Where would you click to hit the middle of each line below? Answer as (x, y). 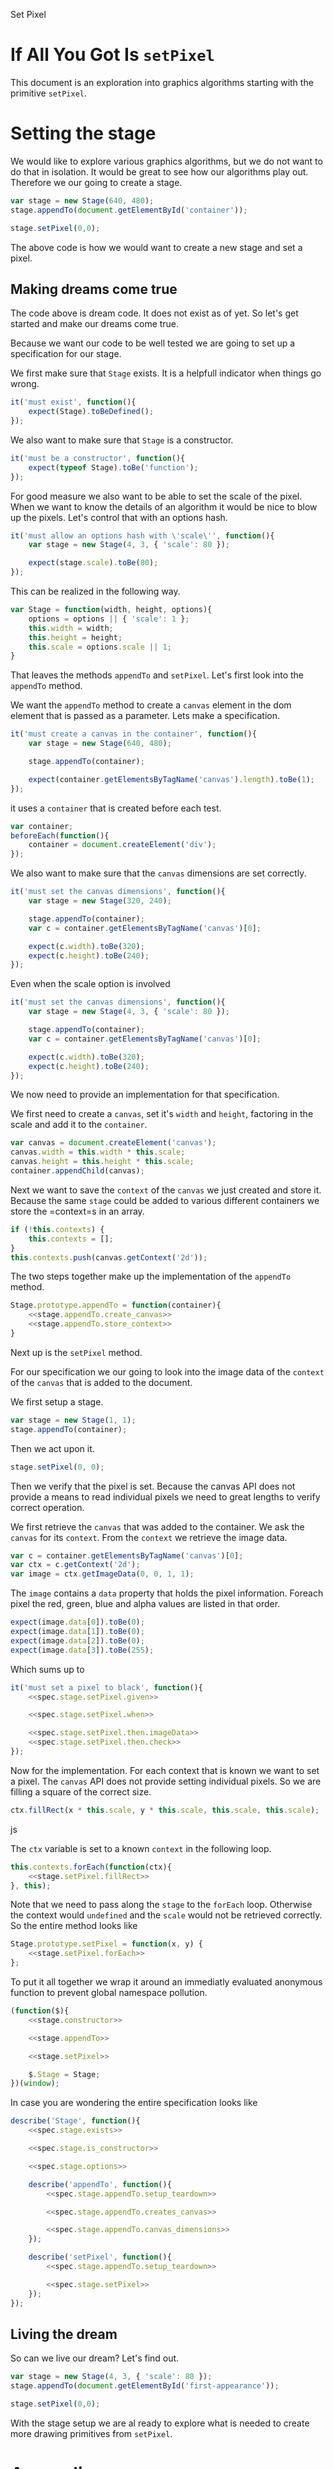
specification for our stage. (66, 354)
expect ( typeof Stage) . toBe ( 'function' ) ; (113, 467)
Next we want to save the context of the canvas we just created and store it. (166, 1190)
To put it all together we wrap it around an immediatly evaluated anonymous (166, 1982)
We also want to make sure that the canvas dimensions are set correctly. (158, 873)
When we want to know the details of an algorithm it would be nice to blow (164, 506)
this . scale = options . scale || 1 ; (100, 647)
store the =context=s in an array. (77, 1211)
